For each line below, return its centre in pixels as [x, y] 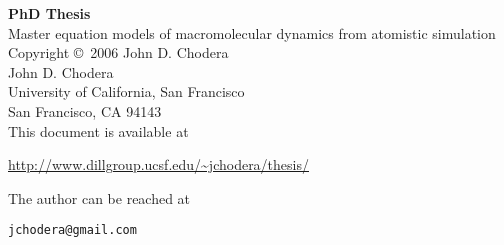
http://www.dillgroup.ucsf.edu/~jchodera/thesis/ [158, 164]
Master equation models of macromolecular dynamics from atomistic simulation [252, 32]
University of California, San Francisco [126, 91]
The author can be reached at [99, 197]
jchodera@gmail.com [72, 230]
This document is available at [98, 130]
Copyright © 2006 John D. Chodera [118, 52]
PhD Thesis [49, 13]
